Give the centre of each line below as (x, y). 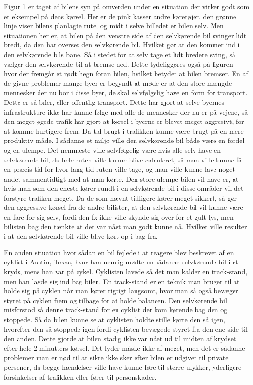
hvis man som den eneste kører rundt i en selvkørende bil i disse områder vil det (124, 188)
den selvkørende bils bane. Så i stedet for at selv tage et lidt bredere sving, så (120, 54)
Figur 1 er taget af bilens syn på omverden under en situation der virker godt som (127, 6)
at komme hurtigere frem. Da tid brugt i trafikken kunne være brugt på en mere (124, 131)
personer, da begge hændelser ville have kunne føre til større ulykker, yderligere (123, 367)
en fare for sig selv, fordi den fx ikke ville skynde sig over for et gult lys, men (119, 217)
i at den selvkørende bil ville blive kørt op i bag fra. (81, 236)
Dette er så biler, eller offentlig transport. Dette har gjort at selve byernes (114, 102)
